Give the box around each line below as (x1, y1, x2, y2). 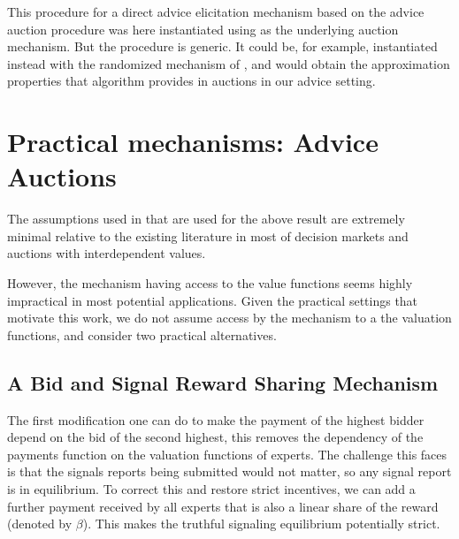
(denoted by (7, 514, 73, 533)
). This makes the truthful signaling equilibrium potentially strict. (82, 514, 440, 533)
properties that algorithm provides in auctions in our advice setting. (7, 72, 376, 90)
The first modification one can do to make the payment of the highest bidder (7, 410, 425, 429)
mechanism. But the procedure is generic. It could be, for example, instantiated (7, 37, 438, 56)
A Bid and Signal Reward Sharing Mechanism (7, 368, 439, 396)
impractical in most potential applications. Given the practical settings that (7, 291, 418, 309)
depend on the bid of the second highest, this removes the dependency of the (7, 428, 424, 446)
